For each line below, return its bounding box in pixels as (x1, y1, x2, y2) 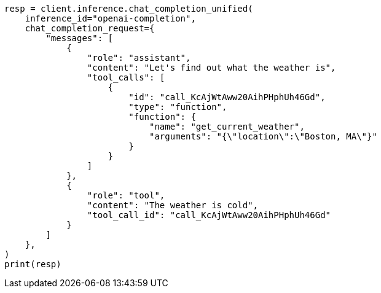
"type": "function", (128, 102, 227, 112)
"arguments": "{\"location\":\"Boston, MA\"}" (149, 131, 377, 141)
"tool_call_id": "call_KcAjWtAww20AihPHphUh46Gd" (87, 210, 331, 220)
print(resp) (4, 259, 61, 269)
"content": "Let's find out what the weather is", (87, 63, 336, 72)
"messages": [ (45, 33, 114, 43)
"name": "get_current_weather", (149, 122, 305, 131)
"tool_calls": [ (87, 72, 165, 82)
